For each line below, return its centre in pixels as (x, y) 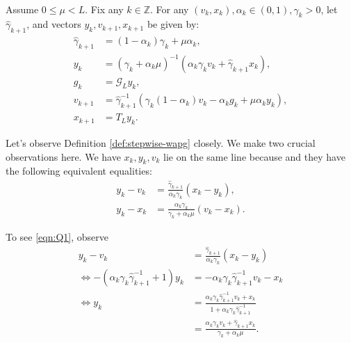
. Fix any (104, 9)
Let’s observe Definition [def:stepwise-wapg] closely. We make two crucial (161, 142)
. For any (170, 9)
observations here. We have (63, 156)
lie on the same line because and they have (254, 156)
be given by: (173, 24)
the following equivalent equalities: (79, 171)
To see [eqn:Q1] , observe (57, 236)
